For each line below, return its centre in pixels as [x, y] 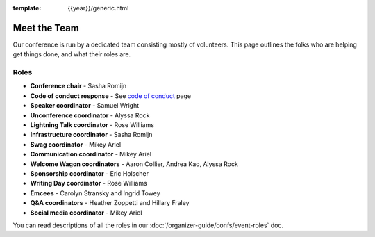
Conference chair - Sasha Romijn [78, 86]
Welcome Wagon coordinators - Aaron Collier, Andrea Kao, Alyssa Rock [134, 164]
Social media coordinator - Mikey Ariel [86, 213]
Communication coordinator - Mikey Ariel [91, 154]
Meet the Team [46, 28]
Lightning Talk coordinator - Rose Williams [92, 125]
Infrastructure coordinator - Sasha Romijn [91, 135]
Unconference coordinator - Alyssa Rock [90, 115]
